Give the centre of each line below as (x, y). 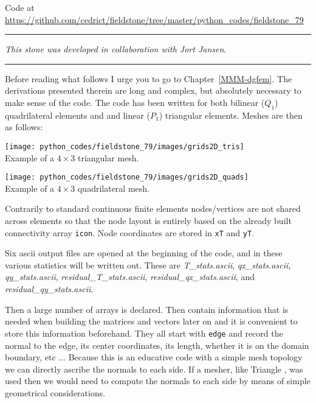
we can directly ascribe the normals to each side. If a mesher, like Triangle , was (154, 369)
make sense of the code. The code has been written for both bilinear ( (135, 102)
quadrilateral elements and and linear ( (77, 115)
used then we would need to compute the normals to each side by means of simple (158, 381)
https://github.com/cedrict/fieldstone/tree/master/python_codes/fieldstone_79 (154, 19)
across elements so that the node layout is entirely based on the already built (148, 221)
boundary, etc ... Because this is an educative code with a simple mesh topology (154, 357)
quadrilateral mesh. (113, 188)
